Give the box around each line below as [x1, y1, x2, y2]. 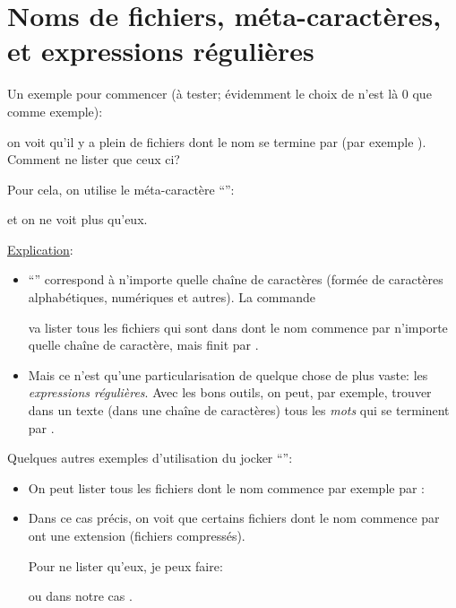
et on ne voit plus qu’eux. [7, 210, 148, 229]
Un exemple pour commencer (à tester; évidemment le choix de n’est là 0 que [7, 84, 432, 103]
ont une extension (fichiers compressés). [28, 526, 245, 544]
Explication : [7, 239, 73, 258]
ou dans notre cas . [28, 586, 133, 605]
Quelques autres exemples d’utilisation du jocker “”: [7, 448, 293, 467]
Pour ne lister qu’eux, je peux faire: [28, 556, 223, 575]
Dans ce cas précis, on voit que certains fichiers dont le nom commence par [28, 508, 440, 527]
